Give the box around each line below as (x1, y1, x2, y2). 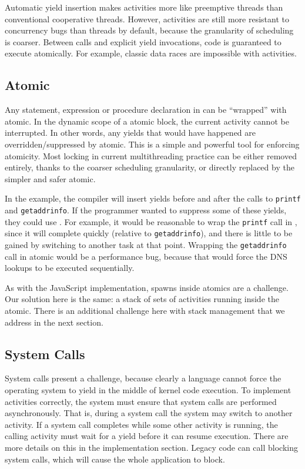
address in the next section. (5, 316, 103, 328)
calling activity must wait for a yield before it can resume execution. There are (5, 430, 289, 442)
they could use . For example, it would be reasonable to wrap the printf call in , (5, 215, 297, 227)
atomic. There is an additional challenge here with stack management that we (5, 304, 285, 316)
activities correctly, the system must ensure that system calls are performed (5, 395, 277, 407)
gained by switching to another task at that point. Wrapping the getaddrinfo (5, 238, 287, 250)
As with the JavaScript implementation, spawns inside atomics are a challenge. (5, 281, 289, 293)
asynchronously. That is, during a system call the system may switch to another (5, 407, 293, 419)
